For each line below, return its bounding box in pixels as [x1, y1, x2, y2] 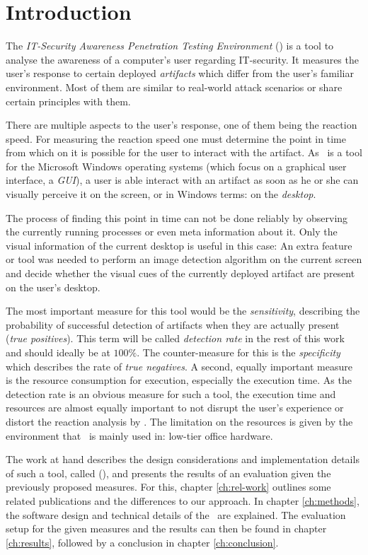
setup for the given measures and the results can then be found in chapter [6, 521, 327, 536]
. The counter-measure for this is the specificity [137, 345, 340, 359]
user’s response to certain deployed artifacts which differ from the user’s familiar [6, 66, 354, 81]
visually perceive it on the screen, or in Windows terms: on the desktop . [6, 187, 316, 201]
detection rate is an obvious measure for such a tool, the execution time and [6, 386, 336, 401]
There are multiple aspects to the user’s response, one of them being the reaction [6, 117, 357, 132]
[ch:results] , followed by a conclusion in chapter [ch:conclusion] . [6, 534, 279, 549]
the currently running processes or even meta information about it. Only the [6, 224, 338, 239]
